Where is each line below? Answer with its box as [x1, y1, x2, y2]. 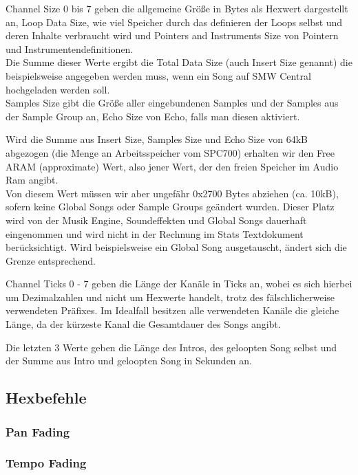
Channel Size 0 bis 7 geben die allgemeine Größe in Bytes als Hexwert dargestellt [6, 1, 348, 15]
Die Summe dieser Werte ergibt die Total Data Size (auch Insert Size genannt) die [6, 55, 352, 69]
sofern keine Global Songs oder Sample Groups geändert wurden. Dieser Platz [6, 199, 335, 214]
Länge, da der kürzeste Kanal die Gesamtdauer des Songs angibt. [6, 317, 281, 331]
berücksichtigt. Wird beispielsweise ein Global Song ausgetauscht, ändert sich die [6, 240, 347, 254]
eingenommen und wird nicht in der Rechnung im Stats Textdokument [6, 226, 304, 241]
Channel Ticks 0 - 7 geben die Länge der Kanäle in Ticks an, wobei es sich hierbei [6, 276, 352, 291]
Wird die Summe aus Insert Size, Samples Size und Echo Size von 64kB [6, 132, 308, 146]
